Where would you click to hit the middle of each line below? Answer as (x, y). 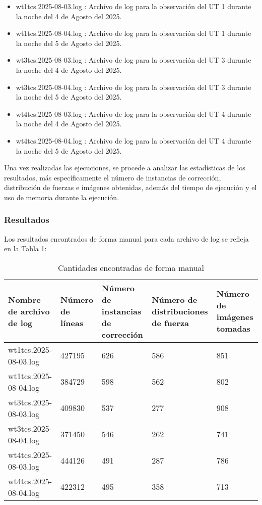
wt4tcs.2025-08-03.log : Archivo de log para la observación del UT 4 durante (134, 113)
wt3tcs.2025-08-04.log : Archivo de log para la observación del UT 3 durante (134, 87)
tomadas (233, 329)
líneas (72, 323)
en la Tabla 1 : (25, 248)
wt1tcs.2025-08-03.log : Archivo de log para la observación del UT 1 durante (134, 6)
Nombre (24, 299)
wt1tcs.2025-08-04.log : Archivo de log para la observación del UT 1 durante (134, 33)
